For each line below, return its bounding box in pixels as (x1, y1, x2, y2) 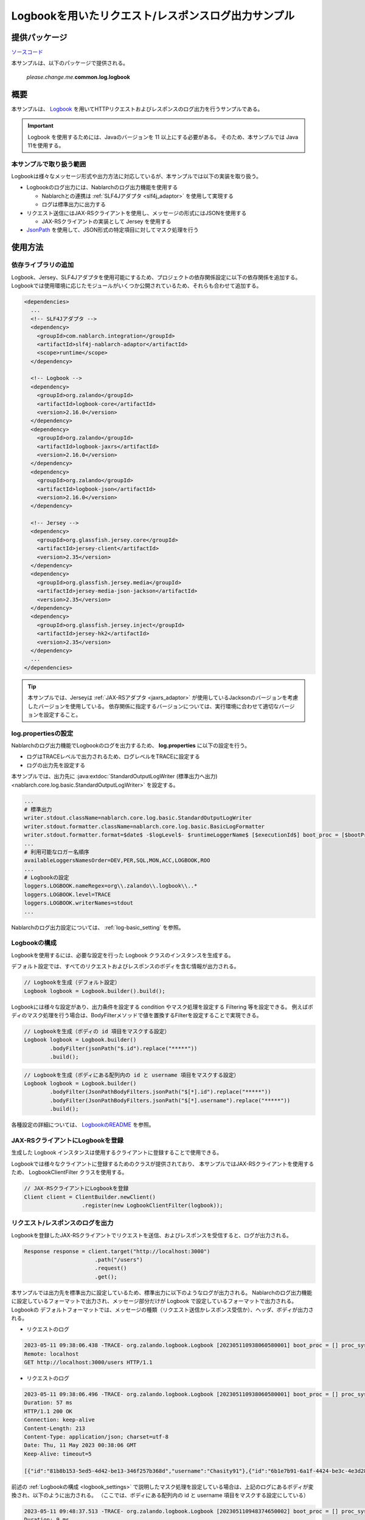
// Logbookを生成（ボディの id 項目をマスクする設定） (24, 1028, 170, 1035)
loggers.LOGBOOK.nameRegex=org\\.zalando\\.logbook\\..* (24, 882, 198, 890)
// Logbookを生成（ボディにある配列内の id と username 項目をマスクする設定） (24, 1071, 240, 1079)
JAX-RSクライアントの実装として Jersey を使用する (41, 218, 172, 225)
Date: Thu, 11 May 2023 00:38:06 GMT (24, 1442, 137, 1449)
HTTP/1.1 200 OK (24, 1408, 73, 1415)
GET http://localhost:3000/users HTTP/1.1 (24, 1359, 153, 1366)
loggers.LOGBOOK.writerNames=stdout (24, 900, 134, 907)
